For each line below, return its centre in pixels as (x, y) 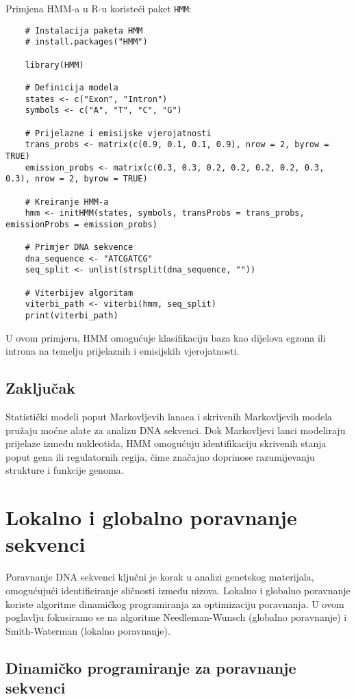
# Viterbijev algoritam (79, 293)
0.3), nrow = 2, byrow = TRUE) (77, 179)
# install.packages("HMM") (86, 42)
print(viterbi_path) (72, 316)
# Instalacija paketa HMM (84, 30)
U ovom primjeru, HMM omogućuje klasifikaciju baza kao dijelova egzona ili (166, 337)
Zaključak (40, 388)
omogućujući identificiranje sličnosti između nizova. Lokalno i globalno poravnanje (178, 590)
